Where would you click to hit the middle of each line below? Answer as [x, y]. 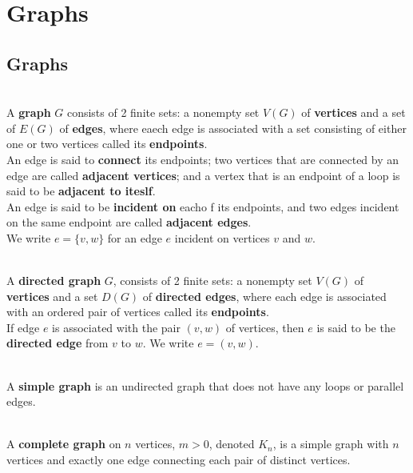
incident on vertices [222, 237]
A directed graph [54, 281]
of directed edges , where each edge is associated [264, 296]
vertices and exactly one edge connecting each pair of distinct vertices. [179, 460]
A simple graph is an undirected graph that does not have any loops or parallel [205, 385]
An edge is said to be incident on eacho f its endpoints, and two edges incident [203, 206]
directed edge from [58, 343]
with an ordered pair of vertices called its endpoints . [138, 312]
